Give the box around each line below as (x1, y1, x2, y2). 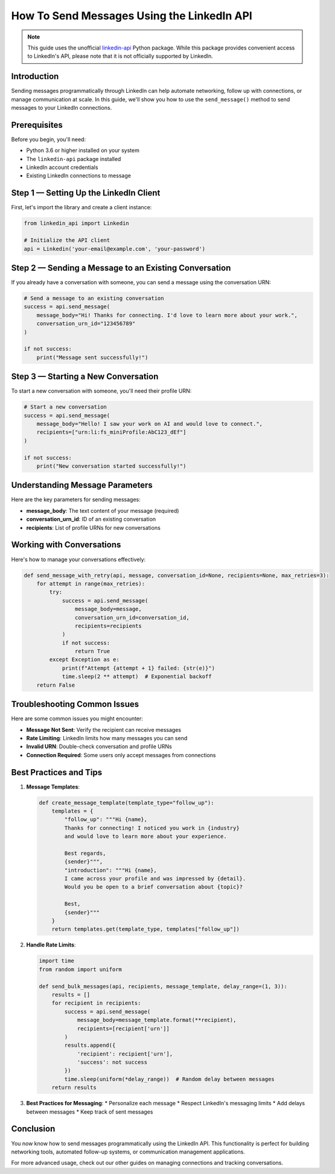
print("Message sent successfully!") (36, 354, 148, 361)
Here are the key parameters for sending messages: (11, 496, 141, 503)
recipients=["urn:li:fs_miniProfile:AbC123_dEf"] (36, 429, 187, 436)
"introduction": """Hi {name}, (64, 866, 157, 874)
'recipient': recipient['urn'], (77, 1050, 173, 1057)
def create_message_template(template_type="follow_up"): (39, 799, 214, 806)
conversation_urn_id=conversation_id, (74, 614, 190, 621)
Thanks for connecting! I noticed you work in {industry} (64, 824, 240, 831)
